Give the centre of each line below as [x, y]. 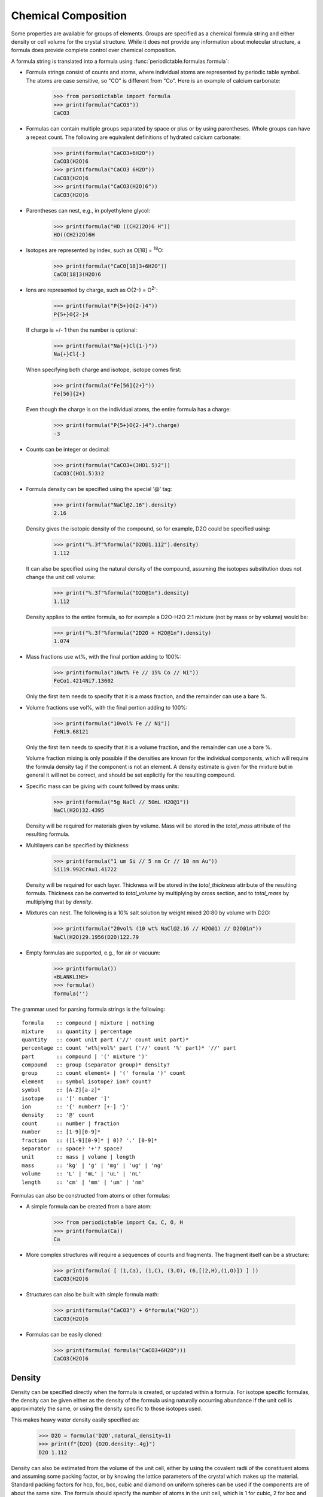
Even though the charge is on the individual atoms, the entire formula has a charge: [129, 410]
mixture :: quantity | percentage [77, 1031]
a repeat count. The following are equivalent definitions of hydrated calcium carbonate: [133, 137]
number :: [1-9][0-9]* [61, 1132]
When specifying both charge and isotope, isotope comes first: [104, 369]
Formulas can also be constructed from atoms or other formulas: [91, 1195]
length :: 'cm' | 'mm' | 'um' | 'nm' [83, 1182]
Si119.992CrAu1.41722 [85, 869]
